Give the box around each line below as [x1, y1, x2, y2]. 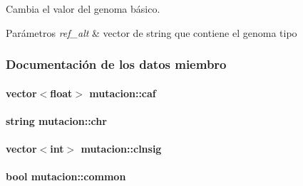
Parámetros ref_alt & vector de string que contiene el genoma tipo [6, 25, 297, 40]
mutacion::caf [89, 85, 156, 100]
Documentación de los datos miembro [6, 55, 227, 73]
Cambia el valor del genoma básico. [6, 1, 160, 16]
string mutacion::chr [6, 113, 107, 128]
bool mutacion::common [6, 169, 126, 184]
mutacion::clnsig [81, 141, 162, 155]
